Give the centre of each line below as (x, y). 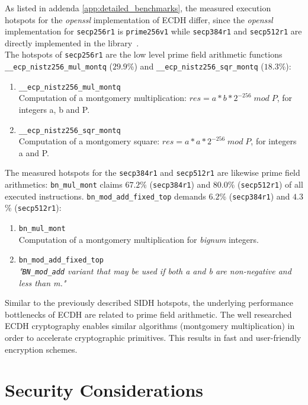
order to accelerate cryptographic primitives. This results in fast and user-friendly (153, 337)
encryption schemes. (41, 349)
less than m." (42, 282)
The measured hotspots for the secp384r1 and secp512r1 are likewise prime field (153, 173)
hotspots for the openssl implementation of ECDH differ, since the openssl (139, 19)
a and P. (34, 152)
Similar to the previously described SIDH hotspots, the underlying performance (149, 303)
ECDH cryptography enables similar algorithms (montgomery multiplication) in (150, 326)
